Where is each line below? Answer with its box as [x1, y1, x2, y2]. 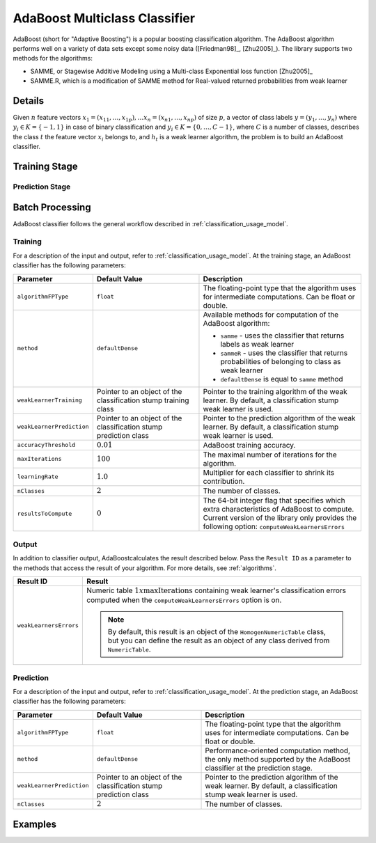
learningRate [17, 473, 58, 480]
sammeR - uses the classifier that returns [220, 348, 348, 358]
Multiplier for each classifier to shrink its [203, 467, 335, 477]
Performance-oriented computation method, [205, 746, 351, 755]
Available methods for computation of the [203, 310, 339, 320]
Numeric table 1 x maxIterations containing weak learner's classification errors [86, 585, 347, 595]
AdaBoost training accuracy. [203, 440, 296, 450]
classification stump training [96, 395, 189, 405]
